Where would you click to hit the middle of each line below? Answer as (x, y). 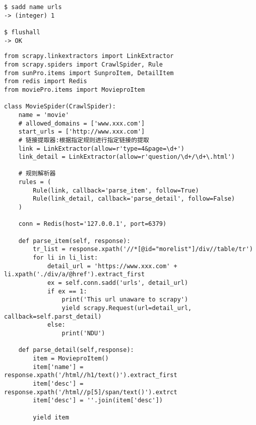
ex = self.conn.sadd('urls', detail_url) (118, 283)
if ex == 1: (67, 291)
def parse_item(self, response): (74, 241)
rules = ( (35, 182)
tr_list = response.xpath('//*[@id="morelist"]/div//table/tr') (143, 249)
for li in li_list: (66, 258)
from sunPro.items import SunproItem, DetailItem (89, 73)
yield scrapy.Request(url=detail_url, (127, 308)
